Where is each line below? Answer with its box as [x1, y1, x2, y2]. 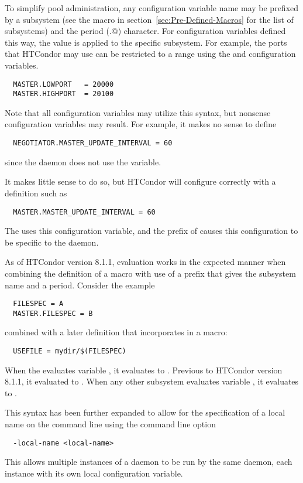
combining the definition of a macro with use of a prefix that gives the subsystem [5, 267, 296, 279]
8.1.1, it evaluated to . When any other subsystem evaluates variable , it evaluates [5, 375, 299, 387]
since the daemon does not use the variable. [5, 155, 161, 168]
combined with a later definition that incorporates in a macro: [5, 326, 228, 338]
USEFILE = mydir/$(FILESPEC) [13, 347, 126, 356]
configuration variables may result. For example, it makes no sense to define [5, 118, 277, 130]
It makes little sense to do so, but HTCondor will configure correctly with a [5, 175, 276, 188]
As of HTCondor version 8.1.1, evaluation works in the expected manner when [5, 256, 286, 268]
